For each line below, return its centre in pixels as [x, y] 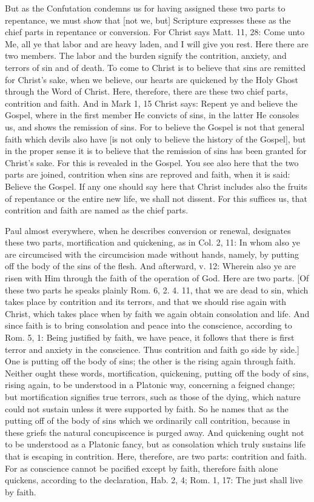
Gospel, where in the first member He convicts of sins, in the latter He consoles [152, 115]
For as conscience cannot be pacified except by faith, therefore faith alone [142, 468]
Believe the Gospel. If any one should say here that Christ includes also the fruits [156, 186]
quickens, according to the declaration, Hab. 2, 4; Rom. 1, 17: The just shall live [154, 480]
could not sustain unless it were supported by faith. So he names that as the [147, 408]
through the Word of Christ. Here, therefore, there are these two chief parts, [146, 91]
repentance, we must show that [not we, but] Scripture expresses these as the [148, 20]
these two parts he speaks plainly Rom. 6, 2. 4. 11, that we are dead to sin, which [157, 289]
